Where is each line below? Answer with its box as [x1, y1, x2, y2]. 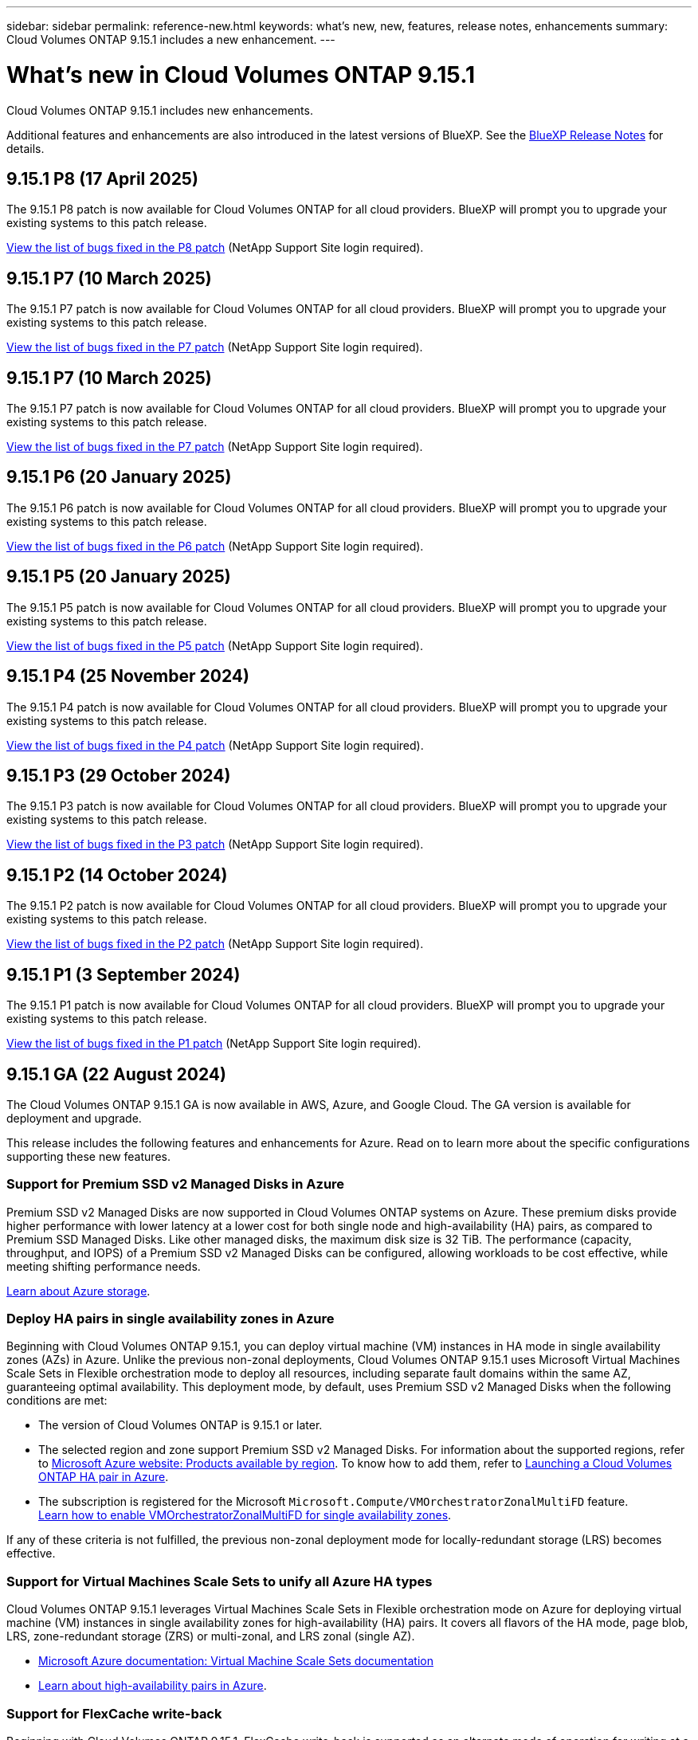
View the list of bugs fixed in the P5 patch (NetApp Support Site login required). [6, 638, 424, 652]
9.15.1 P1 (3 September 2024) [6, 964, 241, 985]
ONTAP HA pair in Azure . [38, 1470, 169, 1484]
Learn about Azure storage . [6, 1283, 151, 1298]
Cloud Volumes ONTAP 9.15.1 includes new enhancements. [6, 103, 313, 117]
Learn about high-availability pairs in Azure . [38, 1679, 267, 1693]
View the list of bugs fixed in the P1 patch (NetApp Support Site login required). [6, 1037, 422, 1051]
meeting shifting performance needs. [6, 1259, 201, 1273]
